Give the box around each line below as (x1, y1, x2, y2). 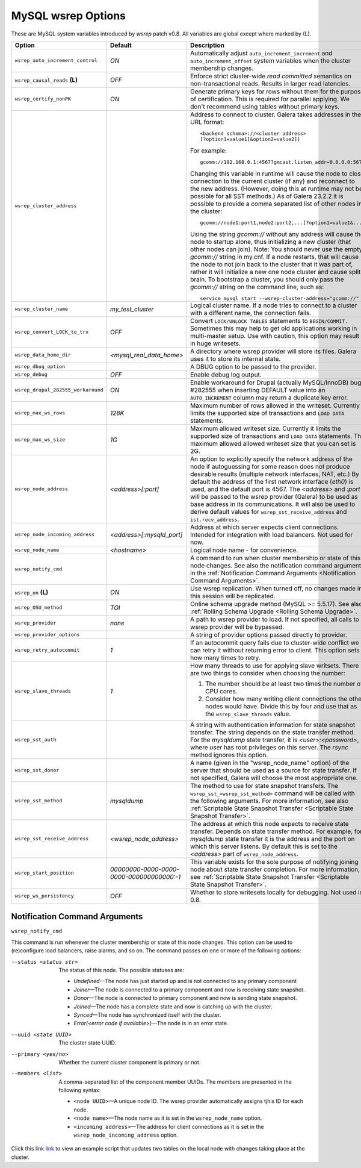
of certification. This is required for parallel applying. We (190, 95, 350, 103)
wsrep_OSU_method (14, 604, 63, 611)
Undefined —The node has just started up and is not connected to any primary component (73, 978, 297, 985)
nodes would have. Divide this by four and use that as (205, 702, 357, 710)
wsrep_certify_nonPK (14, 96, 72, 102)
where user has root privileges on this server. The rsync (190, 743, 349, 751)
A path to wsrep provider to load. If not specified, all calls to (190, 615, 359, 623)
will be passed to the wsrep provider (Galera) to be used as (190, 492, 358, 501)
